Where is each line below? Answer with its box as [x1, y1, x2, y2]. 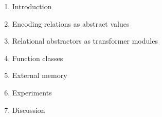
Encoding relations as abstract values [12, 18, 130, 29]
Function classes [12, 52, 63, 63]
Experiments [12, 87, 52, 98]
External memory [12, 70, 67, 81]
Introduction [12, 1, 52, 11]
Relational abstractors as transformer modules [12, 35, 158, 46]
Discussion [12, 104, 45, 115]
